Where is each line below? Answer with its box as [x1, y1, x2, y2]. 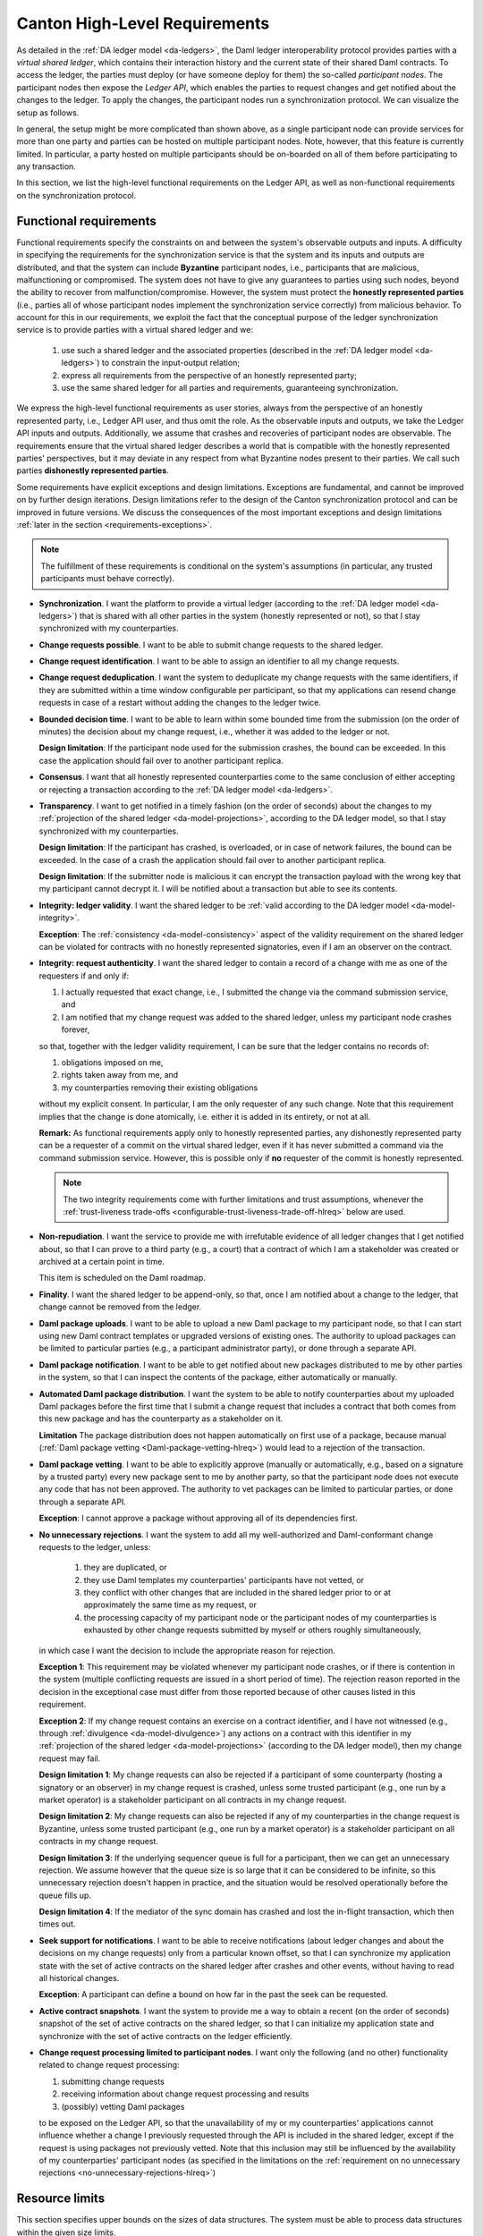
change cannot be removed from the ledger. [38, 1301, 202, 1312]
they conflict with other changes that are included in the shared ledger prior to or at [83, 1588, 391, 1598]
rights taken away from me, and [61, 1070, 179, 1080]
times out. [38, 1918, 76, 1929]
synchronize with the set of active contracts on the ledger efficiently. [38, 2030, 292, 2041]
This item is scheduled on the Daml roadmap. [38, 1273, 206, 1283]
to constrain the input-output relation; [101, 358, 241, 368]
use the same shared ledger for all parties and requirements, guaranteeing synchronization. [61, 383, 399, 394]
